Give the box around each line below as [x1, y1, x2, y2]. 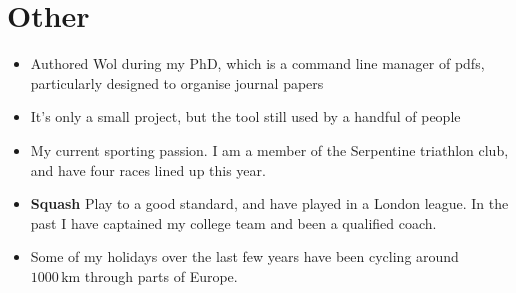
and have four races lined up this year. [30, 159, 266, 180]
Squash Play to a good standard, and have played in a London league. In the [30, 193, 509, 214]
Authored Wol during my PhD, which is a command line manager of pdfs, [30, 53, 485, 74]
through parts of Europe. [84, 265, 238, 286]
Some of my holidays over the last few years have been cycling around [30, 246, 459, 267]
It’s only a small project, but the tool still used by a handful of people [30, 106, 461, 127]
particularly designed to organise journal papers [30, 72, 324, 93]
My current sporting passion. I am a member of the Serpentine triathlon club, [30, 139, 509, 160]
